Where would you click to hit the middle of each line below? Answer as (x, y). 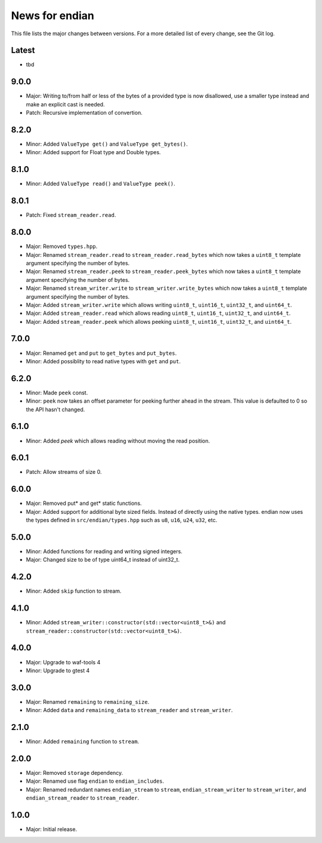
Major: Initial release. (52, 829)
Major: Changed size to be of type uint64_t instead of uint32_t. (103, 560)
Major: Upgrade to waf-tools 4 (63, 662)
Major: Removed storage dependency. (75, 773)
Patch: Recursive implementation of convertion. (84, 113)
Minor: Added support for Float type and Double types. (93, 152)
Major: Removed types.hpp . (62, 246)
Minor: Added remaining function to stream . (83, 741)
